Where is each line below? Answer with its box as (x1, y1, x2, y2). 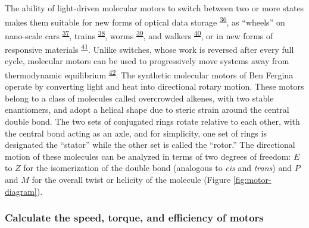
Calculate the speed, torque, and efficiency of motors (5, 210, 264, 225)
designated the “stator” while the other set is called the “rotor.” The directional (5, 138, 295, 151)
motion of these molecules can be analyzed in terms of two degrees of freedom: (5, 150, 291, 162)
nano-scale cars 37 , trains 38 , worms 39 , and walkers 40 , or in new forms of (5, 27, 273, 42)
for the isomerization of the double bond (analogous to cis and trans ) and (23, 161, 292, 174)
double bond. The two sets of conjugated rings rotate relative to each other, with (5, 115, 300, 127)
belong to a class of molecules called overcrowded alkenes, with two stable (5, 91, 274, 104)
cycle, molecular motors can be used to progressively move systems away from (5, 55, 289, 67)
